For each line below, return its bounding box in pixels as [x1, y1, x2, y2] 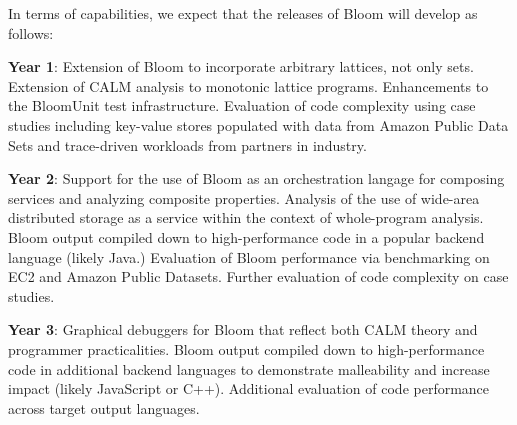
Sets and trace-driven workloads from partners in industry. [8, 134, 367, 155]
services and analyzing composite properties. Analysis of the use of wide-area [8, 187, 480, 208]
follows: [8, 22, 54, 43]
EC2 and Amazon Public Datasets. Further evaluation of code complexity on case [8, 266, 509, 287]
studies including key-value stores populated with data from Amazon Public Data [8, 114, 509, 135]
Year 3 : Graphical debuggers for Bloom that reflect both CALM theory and [8, 319, 478, 340]
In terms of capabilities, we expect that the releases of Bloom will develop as [8, 3, 478, 23]
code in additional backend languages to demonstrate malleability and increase [8, 358, 490, 379]
